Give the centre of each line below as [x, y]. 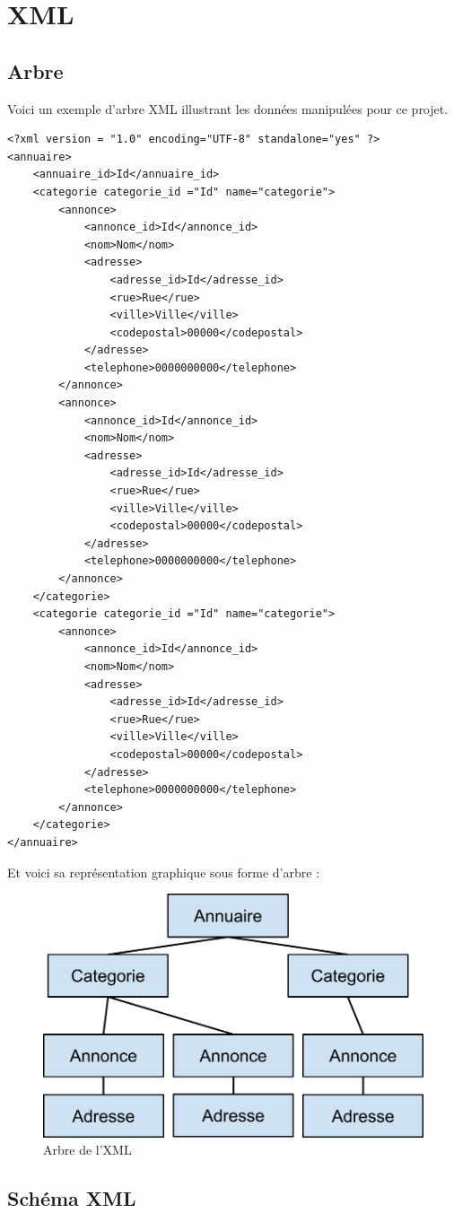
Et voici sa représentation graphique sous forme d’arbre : [164, 872]
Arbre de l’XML [87, 1150]
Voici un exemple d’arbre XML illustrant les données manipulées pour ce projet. [228, 108]
